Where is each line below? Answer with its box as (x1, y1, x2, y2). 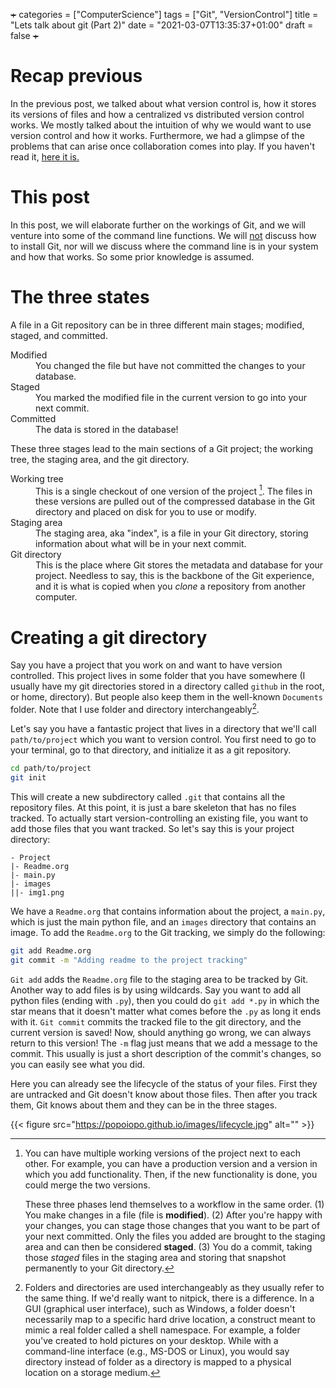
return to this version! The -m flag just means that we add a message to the (10, 1037, 318, 1049)
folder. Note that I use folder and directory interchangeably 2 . (10, 702, 260, 716)
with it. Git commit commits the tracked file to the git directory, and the (10, 1015, 302, 1028)
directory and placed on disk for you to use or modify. (35, 506, 257, 518)
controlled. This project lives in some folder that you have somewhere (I (10, 670, 306, 682)
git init (10, 772, 47, 783)
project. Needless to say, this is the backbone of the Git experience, (35, 570, 315, 582)
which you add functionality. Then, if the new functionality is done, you (24, 1168, 318, 1180)
